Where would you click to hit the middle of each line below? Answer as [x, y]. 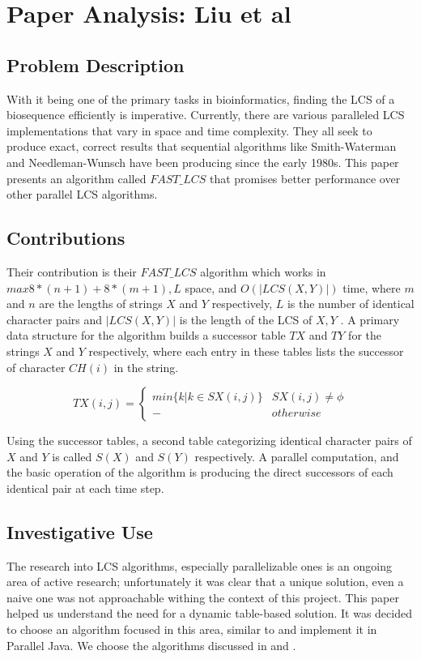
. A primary [370, 319]
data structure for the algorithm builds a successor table [146, 335]
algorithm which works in [263, 271]
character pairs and [55, 319]
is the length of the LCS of [246, 319]
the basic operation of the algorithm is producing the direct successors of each [200, 472]
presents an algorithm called [77, 178]
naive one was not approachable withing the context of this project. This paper [203, 597]
